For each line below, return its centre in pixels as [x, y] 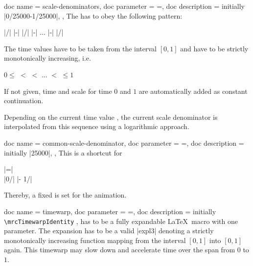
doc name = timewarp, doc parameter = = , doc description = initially [110, 211]
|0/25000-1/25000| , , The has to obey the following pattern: [93, 15]
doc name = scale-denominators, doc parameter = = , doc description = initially [124, 6]
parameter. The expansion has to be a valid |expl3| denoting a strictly [109, 231]
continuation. [24, 100]
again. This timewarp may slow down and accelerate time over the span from [120, 250]
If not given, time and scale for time [58, 91]
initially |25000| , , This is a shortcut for [63, 152]
